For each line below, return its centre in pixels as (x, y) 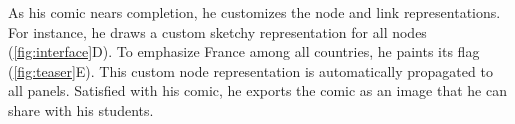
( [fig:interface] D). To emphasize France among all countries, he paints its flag (244, 51)
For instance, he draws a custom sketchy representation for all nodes (217, 31)
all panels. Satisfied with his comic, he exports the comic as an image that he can (257, 90)
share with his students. (81, 109)
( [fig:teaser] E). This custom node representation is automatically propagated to (250, 70)
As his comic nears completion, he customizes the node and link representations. (254, 12)
